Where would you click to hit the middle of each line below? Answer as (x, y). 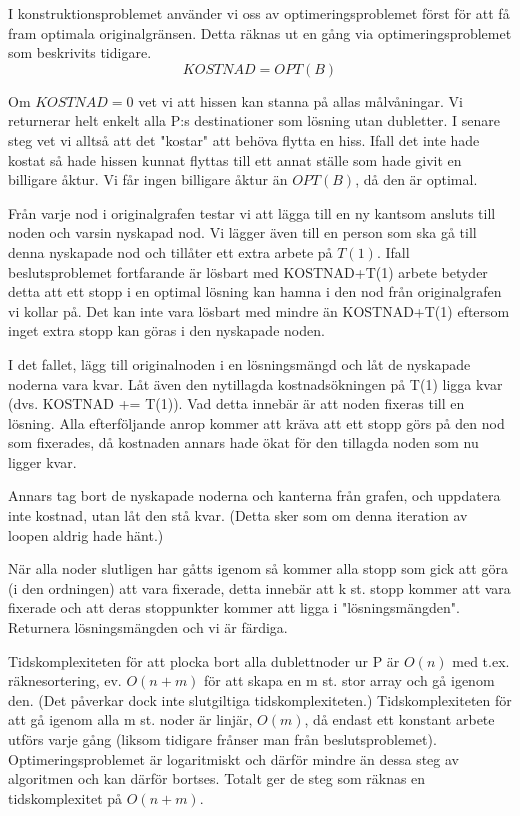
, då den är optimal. (416, 179)
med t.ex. (481, 660)
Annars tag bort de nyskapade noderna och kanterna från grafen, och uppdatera (254, 495)
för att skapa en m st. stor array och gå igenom (349, 680)
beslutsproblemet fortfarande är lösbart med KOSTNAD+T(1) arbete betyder (248, 271)
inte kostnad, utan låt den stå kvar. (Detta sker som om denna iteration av (238, 515)
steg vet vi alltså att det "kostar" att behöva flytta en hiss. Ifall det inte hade (244, 139)
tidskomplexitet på (65, 797)
